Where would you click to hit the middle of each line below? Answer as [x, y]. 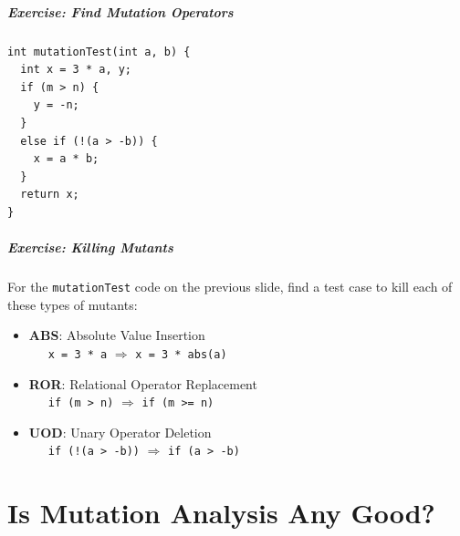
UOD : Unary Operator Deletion [120, 432]
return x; [50, 195]
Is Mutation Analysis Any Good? [221, 513]
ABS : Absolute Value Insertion [117, 335]
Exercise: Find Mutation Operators [120, 11]
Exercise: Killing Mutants [90, 247]
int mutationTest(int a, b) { [99, 52]
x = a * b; [66, 159]
